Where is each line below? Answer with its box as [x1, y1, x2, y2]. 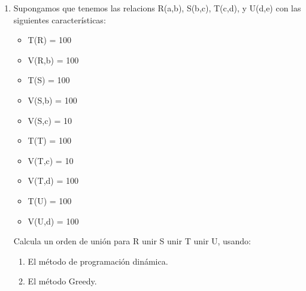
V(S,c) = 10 [28, 114, 72, 126]
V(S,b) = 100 [28, 93, 77, 106]
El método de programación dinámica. [28, 254, 168, 267]
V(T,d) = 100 [28, 174, 78, 187]
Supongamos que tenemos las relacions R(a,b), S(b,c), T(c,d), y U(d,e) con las [13, 2, 301, 14]
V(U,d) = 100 [28, 214, 79, 227]
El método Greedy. [28, 275, 97, 287]
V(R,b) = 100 [28, 53, 79, 66]
